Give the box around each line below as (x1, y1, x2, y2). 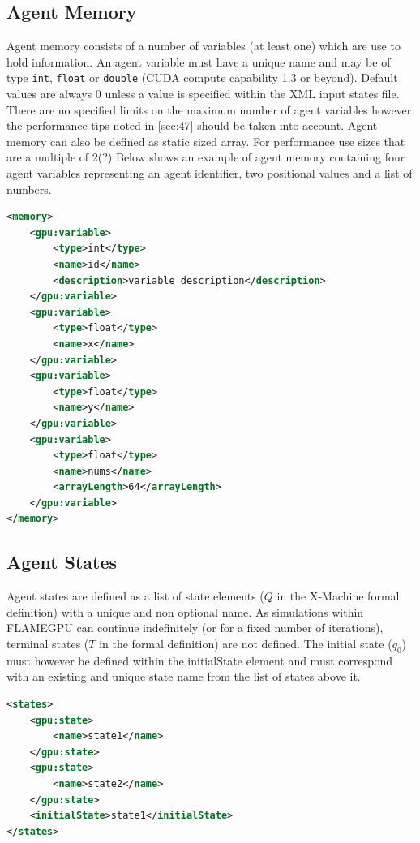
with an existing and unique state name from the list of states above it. (6, 668, 361, 685)
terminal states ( (6, 635, 89, 652)
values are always (6, 85, 92, 102)
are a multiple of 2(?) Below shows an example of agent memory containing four (6, 148, 405, 166)
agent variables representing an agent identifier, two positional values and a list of (6, 165, 413, 182)
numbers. (6, 180, 52, 197)
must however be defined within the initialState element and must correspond (6, 652, 392, 669)
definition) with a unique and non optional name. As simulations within (6, 603, 364, 620)
